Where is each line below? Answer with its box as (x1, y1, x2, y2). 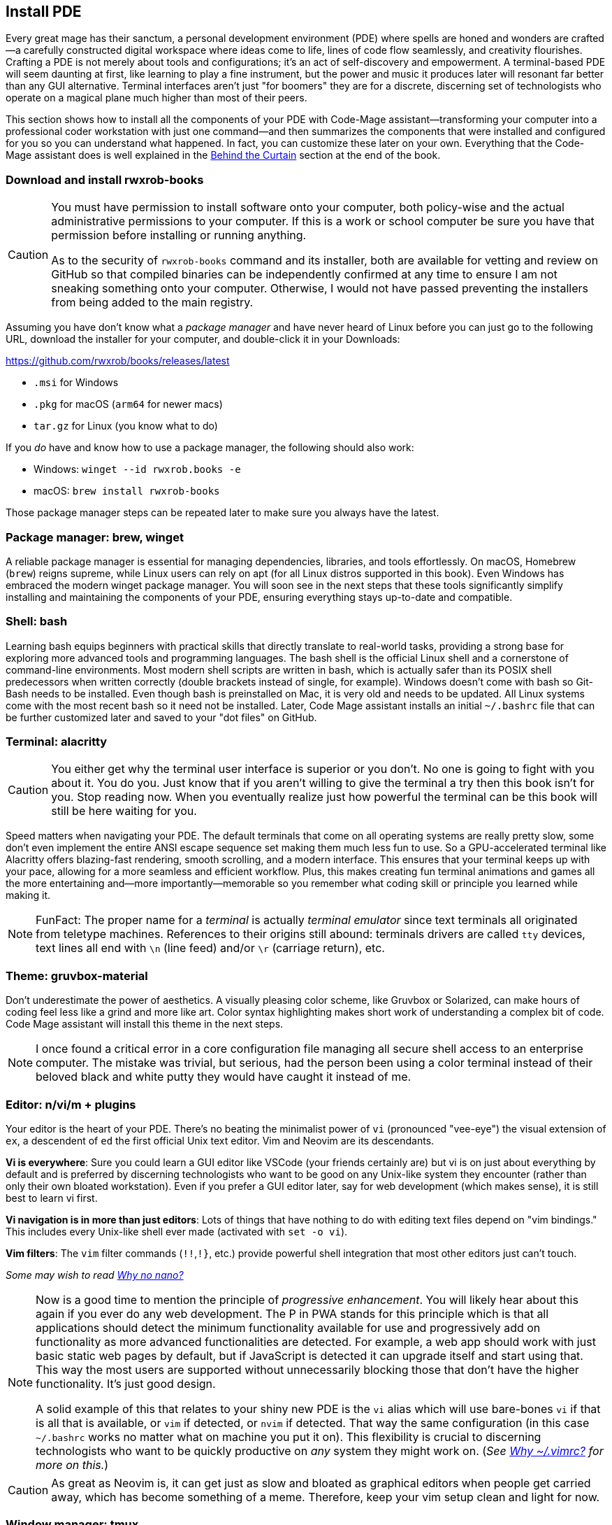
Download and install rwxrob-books (6, 172, 204, 187)
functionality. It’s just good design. (36, 1376, 216, 1391)
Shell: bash (6, 614, 68, 629)
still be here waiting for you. (51, 804, 197, 818)
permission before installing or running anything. (51, 228, 307, 243)
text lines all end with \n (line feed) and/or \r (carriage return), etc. (36, 941, 385, 956)
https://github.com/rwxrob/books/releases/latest (6, 355, 230, 367)
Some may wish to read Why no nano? (6, 1268, 184, 1281)
